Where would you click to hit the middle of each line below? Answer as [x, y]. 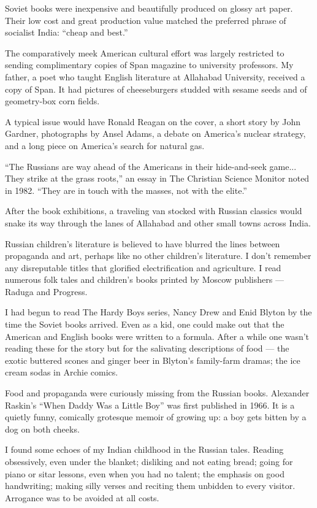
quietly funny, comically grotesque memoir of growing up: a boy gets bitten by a [156, 417]
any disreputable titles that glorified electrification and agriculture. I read [143, 267]
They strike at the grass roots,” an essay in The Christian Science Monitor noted [157, 178]
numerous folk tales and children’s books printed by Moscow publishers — [144, 279]
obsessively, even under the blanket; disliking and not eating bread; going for [149, 461]
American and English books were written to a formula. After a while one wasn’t [157, 336]
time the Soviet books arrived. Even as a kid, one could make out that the [145, 324]
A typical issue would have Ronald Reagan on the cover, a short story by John [153, 121]
